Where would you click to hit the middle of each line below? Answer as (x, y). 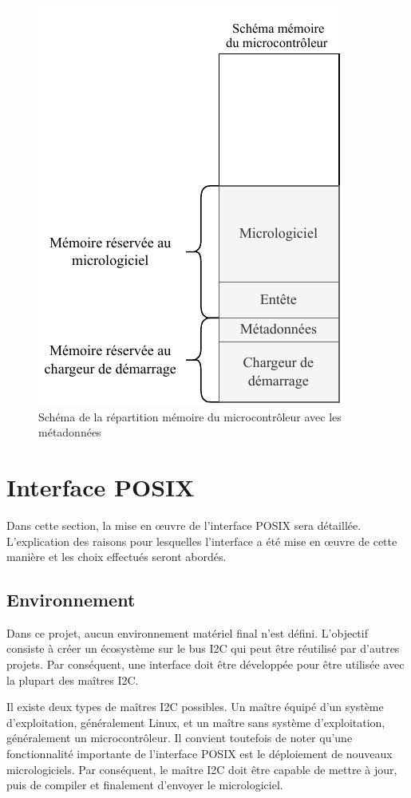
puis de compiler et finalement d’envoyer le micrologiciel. (145, 785)
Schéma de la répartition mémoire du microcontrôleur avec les (190, 416)
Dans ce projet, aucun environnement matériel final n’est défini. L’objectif (187, 632)
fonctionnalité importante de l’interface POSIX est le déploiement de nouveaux (200, 754)
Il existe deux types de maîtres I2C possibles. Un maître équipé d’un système (195, 707)
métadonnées (70, 432)
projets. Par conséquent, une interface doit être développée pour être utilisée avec (205, 664)
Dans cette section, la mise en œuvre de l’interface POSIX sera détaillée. (184, 525)
